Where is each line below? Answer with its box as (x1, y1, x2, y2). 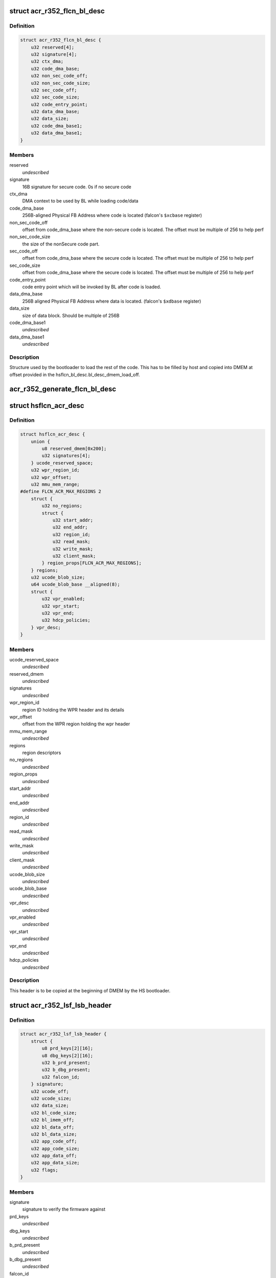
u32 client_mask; (52, 553, 96, 559)
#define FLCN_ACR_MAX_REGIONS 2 (20, 489, 102, 494)
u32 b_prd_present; (41, 1060, 90, 1065)
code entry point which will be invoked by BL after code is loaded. (22, 284, 161, 290)
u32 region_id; (52, 532, 90, 537)
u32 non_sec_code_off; (31, 73, 88, 79)
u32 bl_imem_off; (31, 1117, 75, 1123)
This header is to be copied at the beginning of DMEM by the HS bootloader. (9, 987, 171, 994)
